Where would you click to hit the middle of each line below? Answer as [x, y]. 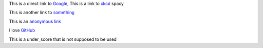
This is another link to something [42, 13]
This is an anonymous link [35, 21]
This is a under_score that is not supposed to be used [63, 39]
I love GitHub [22, 30]
